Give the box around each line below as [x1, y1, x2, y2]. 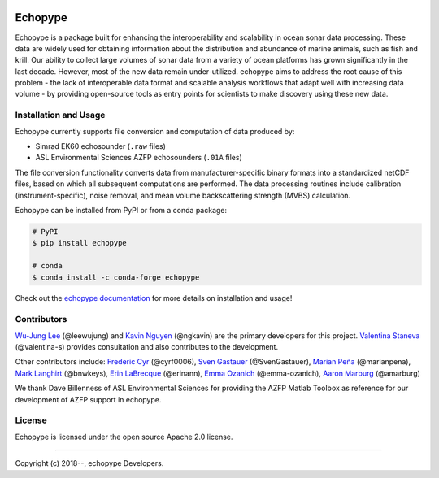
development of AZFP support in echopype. [15, 394, 162, 404]
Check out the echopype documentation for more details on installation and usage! [15, 293, 293, 303]
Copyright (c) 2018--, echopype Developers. [15, 458, 164, 468]
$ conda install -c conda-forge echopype [32, 272, 200, 282]
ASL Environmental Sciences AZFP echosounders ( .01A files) [35, 153, 243, 163]
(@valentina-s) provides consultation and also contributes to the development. [15, 342, 279, 352]
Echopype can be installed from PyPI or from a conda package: [15, 205, 228, 215]
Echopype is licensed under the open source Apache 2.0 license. [15, 432, 233, 441]
